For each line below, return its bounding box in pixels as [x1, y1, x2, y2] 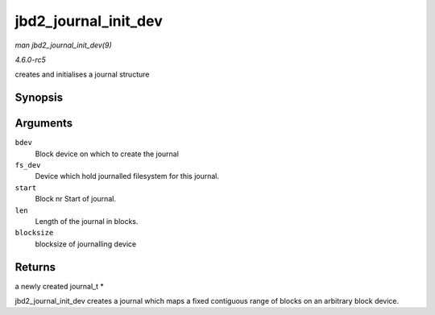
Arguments [14, 117, 73, 131]
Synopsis [14, 91, 64, 105]
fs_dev [14, 161, 41, 170]
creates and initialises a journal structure [14, 69, 150, 80]
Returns [14, 260, 56, 274]
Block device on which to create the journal [35, 149, 179, 159]
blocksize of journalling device [35, 238, 137, 249]
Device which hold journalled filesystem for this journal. [35, 172, 220, 181]
